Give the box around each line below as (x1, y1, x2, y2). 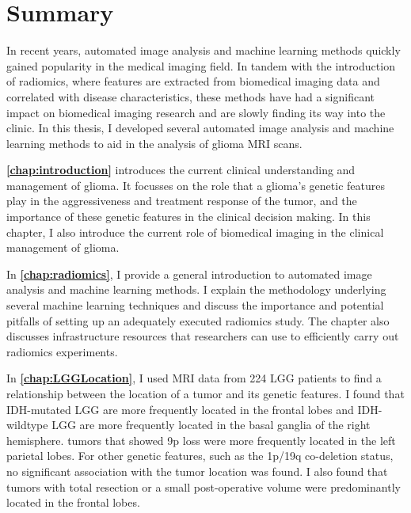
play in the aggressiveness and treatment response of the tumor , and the (6, 192, 357, 209)
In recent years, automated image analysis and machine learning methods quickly (6, 42, 401, 59)
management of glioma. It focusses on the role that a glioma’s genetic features (6, 177, 385, 193)
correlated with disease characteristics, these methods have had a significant (6, 88, 375, 104)
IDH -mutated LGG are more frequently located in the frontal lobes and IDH (6, 401, 379, 417)
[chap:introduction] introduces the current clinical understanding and (6, 161, 356, 178)
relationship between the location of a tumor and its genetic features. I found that (6, 386, 405, 401)
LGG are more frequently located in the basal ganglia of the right (51, 416, 371, 433)
